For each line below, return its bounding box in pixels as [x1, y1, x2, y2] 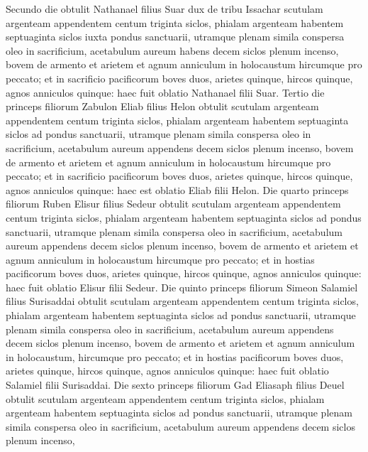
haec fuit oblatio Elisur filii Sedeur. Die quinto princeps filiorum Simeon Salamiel [6, 279, 358, 294]
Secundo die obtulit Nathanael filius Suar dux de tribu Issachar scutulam [6, 1, 323, 16]
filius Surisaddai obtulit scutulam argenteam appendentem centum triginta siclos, [6, 294, 359, 308]
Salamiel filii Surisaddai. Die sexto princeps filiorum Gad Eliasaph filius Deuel [6, 377, 345, 392]
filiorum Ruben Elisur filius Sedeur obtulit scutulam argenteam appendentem [6, 196, 341, 211]
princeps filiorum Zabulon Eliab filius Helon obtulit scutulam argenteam [6, 99, 319, 114]
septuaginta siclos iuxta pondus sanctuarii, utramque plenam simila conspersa [6, 29, 345, 44]
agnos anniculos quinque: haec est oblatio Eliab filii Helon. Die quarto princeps [6, 182, 349, 197]
